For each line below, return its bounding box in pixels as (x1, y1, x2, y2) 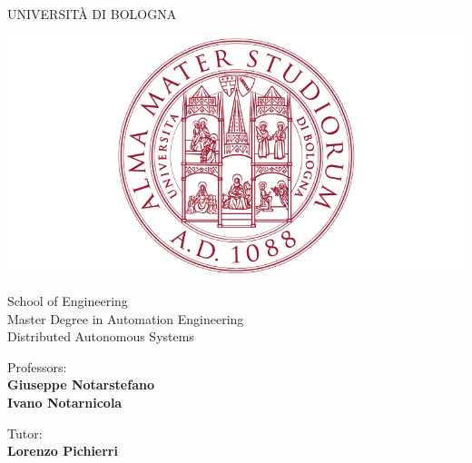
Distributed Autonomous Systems (7, 327, 194, 346)
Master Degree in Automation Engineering (7, 309, 244, 328)
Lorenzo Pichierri (7, 441, 118, 460)
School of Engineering (7, 291, 128, 310)
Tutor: (7, 423, 43, 442)
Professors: (7, 357, 67, 376)
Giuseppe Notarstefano (7, 375, 154, 394)
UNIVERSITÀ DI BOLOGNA (7, 5, 177, 23)
